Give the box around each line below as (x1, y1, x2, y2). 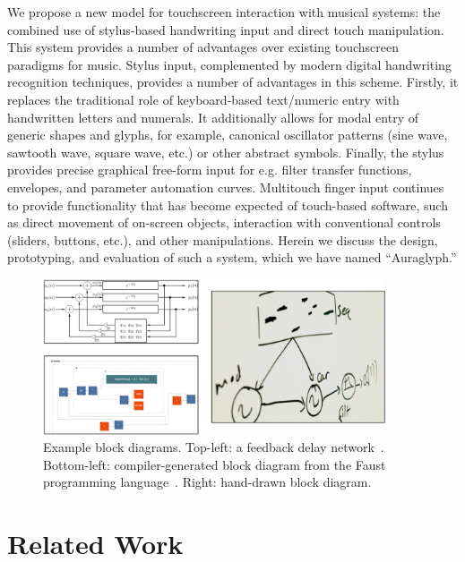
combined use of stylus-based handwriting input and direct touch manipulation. (7, 20, 444, 38)
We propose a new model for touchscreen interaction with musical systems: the (7, 3, 441, 21)
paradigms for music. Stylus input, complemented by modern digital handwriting (7, 55, 452, 73)
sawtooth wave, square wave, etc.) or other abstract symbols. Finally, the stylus (7, 142, 444, 161)
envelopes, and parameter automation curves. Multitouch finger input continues (7, 177, 444, 196)
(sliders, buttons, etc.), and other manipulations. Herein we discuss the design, (7, 230, 438, 249)
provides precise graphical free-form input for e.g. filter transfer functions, (7, 160, 412, 179)
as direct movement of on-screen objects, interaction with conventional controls (7, 213, 441, 232)
